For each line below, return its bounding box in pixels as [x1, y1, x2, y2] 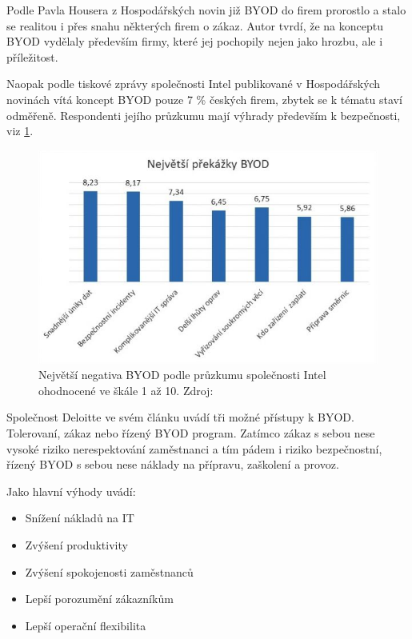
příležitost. [6, 48, 58, 65]
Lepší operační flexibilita [25, 617, 146, 633]
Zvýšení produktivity [25, 537, 128, 553]
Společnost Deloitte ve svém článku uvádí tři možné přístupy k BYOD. [6, 409, 354, 425]
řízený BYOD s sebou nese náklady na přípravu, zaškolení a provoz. [6, 456, 339, 473]
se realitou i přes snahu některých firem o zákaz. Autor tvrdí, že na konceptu [6, 17, 384, 34]
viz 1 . [6, 122, 34, 139]
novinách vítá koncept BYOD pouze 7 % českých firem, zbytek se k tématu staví [6, 90, 402, 107]
